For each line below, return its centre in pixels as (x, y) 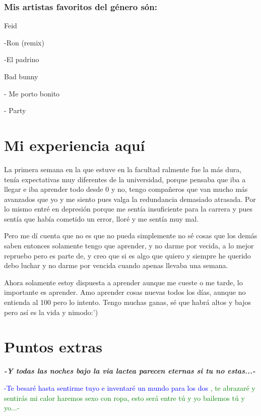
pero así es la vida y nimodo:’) (51, 312)
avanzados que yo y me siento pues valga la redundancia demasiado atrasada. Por (130, 199)
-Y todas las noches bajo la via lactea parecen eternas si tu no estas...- (130, 371)
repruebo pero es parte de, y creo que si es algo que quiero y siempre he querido (127, 255)
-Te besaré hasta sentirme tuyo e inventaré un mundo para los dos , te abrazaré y (130, 387)
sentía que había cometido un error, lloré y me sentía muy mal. (102, 218)
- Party (15, 110)
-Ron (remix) (24, 42)
